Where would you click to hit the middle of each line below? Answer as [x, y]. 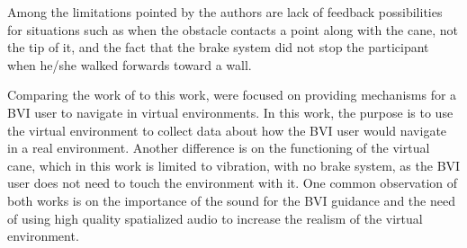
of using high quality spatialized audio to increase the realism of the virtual [215, 218]
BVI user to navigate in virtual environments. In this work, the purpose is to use [230, 112]
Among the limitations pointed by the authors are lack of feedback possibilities [225, 12]
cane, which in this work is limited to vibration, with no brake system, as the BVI [234, 165]
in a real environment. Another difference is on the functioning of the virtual [219, 148]
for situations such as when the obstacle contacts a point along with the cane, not [233, 29]
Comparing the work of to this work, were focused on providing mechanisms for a [232, 95]
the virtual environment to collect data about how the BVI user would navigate [227, 130]
